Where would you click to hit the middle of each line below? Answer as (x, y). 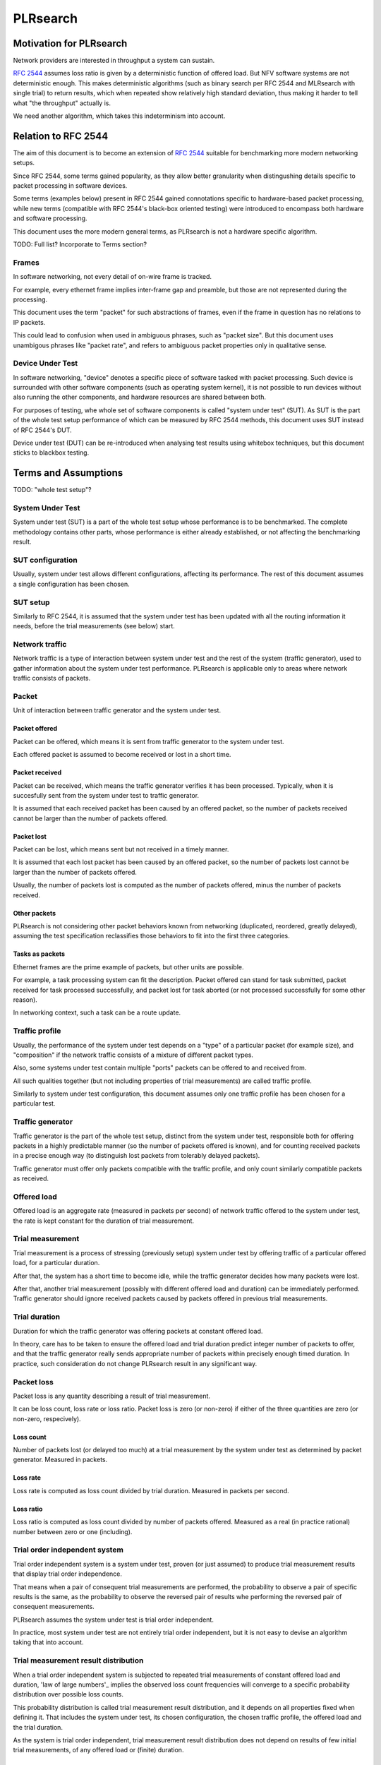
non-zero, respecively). (47, 1418)
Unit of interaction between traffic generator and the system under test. (117, 710)
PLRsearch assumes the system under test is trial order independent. (114, 1620)
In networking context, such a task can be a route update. (97, 1012)
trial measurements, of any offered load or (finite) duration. (98, 1750)
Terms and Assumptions (68, 473)
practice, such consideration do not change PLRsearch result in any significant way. (135, 1363)
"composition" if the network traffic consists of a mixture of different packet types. (133, 1055)
